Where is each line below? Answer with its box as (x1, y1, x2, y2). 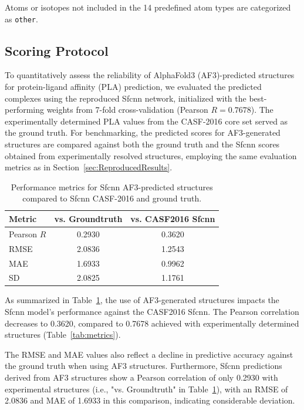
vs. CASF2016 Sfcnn (130, 212, 215, 224)
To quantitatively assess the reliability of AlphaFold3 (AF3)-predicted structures (5, 69, 295, 81)
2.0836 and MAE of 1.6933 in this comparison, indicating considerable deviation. (5, 394, 295, 406)
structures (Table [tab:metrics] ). (5, 328, 121, 341)
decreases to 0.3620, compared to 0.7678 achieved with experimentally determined (5, 317, 299, 329)
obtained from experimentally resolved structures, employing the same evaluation (5, 149, 297, 162)
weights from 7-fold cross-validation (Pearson (46, 103, 208, 116)
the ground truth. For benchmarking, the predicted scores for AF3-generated (5, 126, 281, 139)
